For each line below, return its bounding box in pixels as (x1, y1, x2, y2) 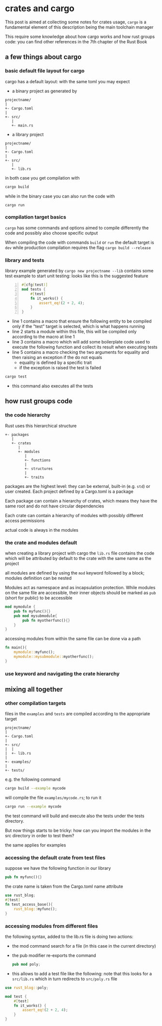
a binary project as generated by (12, 88, 77, 94)
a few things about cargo (5, 53, 82, 61)
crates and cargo (5, 3, 75, 14)
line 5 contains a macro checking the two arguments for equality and (12, 349, 149, 355)
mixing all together (5, 685, 63, 694)
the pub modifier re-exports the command (12, 953, 96, 958)
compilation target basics (5, 214, 66, 220)
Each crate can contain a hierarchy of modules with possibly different (5, 512, 144, 518)
